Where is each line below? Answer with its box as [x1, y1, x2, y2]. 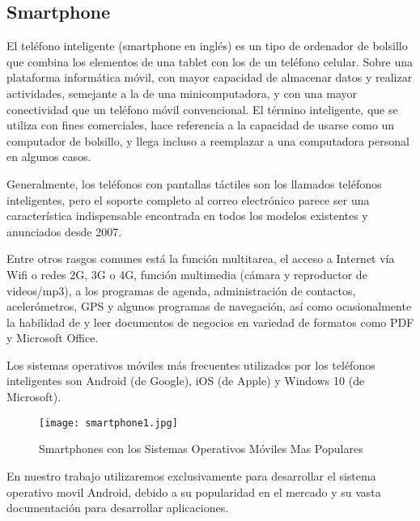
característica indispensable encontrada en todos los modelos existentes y [6, 207, 368, 224]
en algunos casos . [6, 148, 91, 165]
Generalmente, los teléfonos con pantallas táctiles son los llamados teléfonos [6, 175, 382, 192]
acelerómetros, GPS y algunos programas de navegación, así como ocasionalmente [6, 298, 412, 315]
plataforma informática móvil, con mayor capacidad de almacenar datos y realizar [6, 69, 413, 86]
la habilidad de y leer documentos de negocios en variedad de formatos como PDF [6, 313, 414, 330]
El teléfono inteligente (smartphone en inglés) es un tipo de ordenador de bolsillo [6, 37, 408, 54]
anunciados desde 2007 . [6, 222, 122, 239]
